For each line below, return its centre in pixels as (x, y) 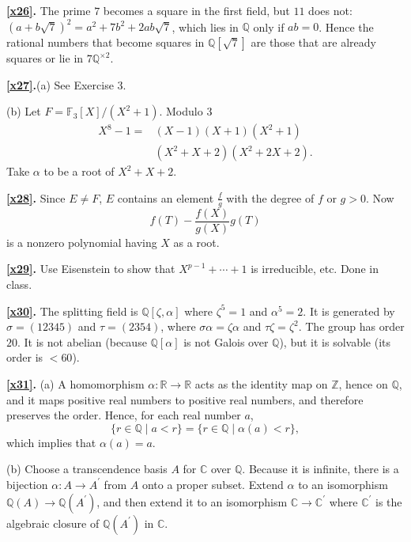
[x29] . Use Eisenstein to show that (91, 269)
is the (389, 501)
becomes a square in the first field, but (196, 10)
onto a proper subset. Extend (213, 484)
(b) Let (24, 111)
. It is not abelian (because (82, 341)
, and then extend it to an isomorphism (192, 501)
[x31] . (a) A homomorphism (75, 383)
